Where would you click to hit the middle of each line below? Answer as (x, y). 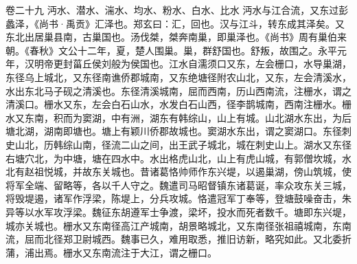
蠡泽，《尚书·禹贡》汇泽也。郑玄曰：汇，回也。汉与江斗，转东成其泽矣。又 (175, 23)
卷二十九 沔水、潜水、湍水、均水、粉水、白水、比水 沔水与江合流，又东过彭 (177, 10)
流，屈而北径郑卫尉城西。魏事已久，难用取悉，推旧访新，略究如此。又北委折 (178, 239)
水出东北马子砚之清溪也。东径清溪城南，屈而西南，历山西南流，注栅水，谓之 (178, 90)
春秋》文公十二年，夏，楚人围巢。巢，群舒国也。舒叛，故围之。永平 (183, 50)
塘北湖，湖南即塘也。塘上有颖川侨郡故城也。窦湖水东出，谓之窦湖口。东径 (174, 131)
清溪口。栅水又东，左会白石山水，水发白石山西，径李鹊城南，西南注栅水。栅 (178, 104)
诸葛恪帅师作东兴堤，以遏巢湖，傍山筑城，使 (250, 172)
